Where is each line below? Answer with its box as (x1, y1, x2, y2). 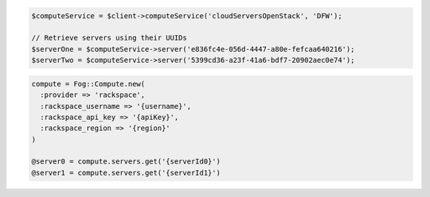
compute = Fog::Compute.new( (31, 79, 146, 88)
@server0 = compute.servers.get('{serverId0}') (31, 157, 221, 166)
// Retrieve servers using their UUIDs (31, 33, 187, 43)
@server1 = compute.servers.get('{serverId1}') (31, 168, 221, 177)
